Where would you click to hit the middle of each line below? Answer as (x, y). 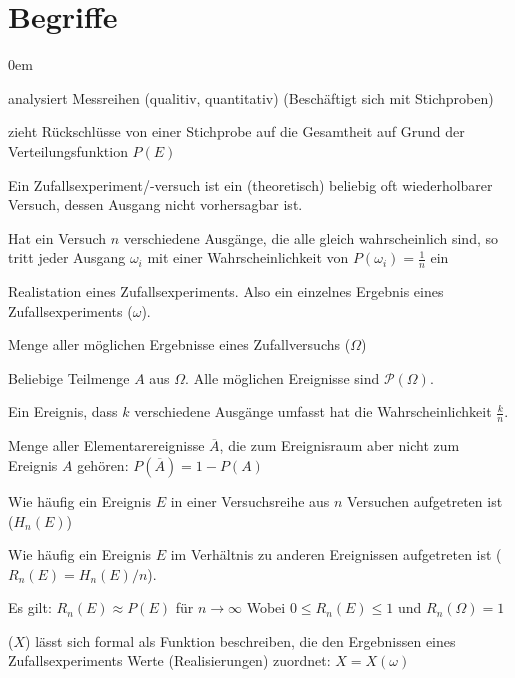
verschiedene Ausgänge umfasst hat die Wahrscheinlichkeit (313, 411)
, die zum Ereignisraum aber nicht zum (339, 445)
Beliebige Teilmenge (69, 377)
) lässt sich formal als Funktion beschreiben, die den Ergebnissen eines (240, 640)
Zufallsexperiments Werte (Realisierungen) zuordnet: (169, 660)
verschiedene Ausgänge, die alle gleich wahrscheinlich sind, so (310, 237)
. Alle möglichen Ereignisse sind (282, 377)
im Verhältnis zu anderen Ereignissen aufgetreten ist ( (336, 554)
